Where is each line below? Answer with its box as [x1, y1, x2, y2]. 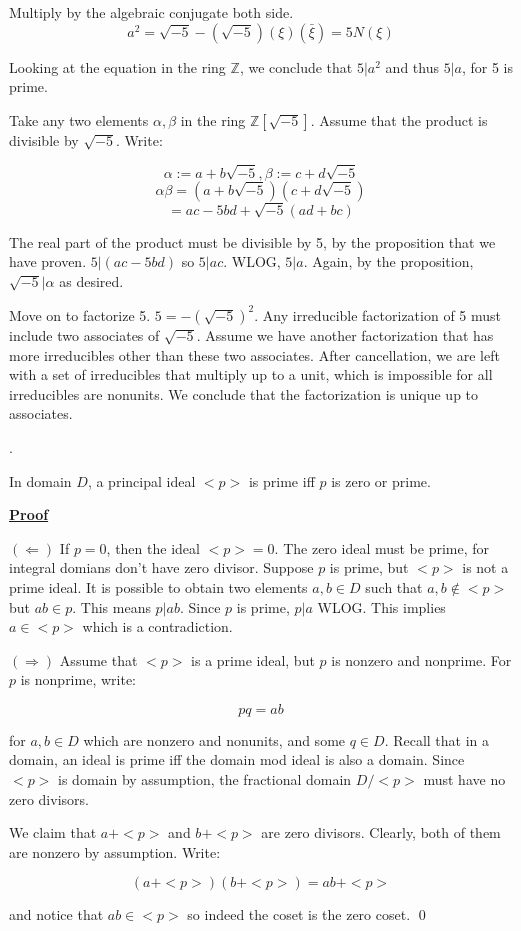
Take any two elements [9, 109, 149, 130]
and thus [385, 56, 439, 77]
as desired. [59, 270, 124, 291]
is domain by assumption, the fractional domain [58, 769, 352, 790]
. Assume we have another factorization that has [196, 324, 494, 345]
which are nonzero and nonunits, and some [83, 729, 346, 750]
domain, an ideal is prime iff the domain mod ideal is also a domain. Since [9, 749, 465, 770]
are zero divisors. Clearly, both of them [261, 822, 501, 843]
